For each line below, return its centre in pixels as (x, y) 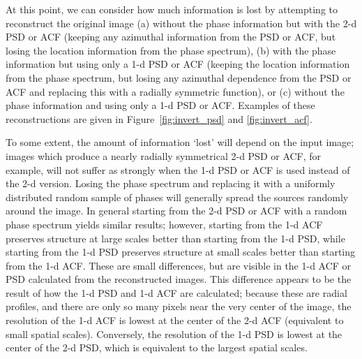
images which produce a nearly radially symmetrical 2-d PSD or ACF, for (164, 155)
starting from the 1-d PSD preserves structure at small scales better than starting (181, 252)
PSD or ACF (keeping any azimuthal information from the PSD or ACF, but (171, 37)
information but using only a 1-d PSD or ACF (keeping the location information (178, 64)
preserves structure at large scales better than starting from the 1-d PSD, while (175, 238)
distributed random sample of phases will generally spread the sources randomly (177, 197)
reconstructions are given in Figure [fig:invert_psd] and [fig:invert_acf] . (159, 118)
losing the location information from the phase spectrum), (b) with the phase (171, 50)
